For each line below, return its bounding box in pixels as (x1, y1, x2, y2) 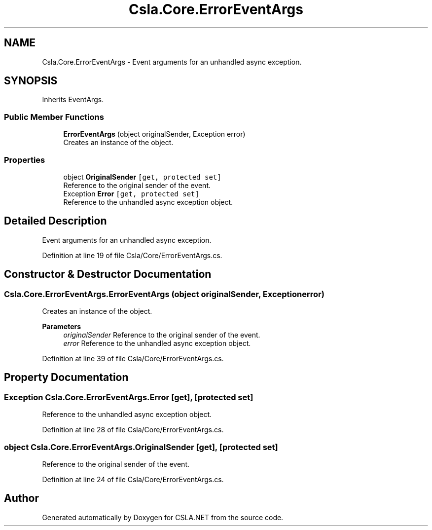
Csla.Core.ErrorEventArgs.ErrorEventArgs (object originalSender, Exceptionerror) (4, 289, 324, 299)
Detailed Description (4, 215, 107, 227)
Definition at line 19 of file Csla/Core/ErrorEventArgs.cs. (42, 251, 222, 260)
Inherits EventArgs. (42, 95, 104, 104)
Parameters (42, 322, 81, 331)
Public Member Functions (4, 112, 104, 122)
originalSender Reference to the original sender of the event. (63, 331, 260, 339)
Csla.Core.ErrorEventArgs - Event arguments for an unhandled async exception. (42, 57, 302, 66)
